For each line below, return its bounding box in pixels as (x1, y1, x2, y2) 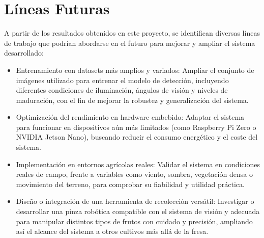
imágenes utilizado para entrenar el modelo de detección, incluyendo (16, 74, 229, 85)
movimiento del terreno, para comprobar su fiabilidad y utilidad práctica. (16, 178, 245, 189)
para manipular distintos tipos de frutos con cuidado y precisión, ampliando (16, 216, 253, 226)
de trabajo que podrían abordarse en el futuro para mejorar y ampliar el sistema (4, 37, 255, 48)
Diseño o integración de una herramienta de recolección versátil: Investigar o (16, 196, 254, 206)
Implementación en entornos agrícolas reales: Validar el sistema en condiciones (16, 158, 260, 169)
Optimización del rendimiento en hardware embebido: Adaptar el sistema (16, 112, 245, 122)
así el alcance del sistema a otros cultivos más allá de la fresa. (16, 226, 209, 236)
